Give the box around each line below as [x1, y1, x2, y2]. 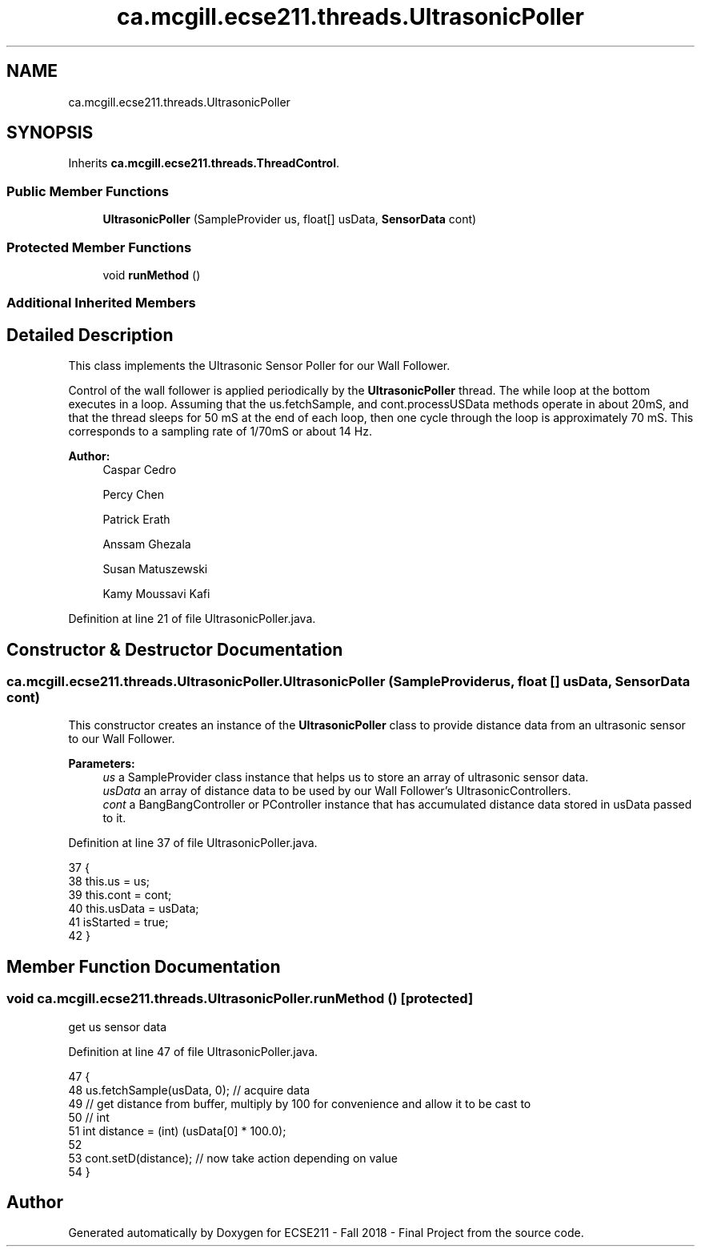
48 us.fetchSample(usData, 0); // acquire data [68, 1082, 310, 1097]
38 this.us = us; [68, 874, 150, 889]
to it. [102, 811, 126, 825]
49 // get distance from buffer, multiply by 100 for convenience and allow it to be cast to [68, 1096, 531, 1110]
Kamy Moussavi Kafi [102, 587, 210, 601]
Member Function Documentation [6, 956, 281, 977]
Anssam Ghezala [102, 537, 191, 552]
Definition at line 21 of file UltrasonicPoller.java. [68, 612, 316, 626]
